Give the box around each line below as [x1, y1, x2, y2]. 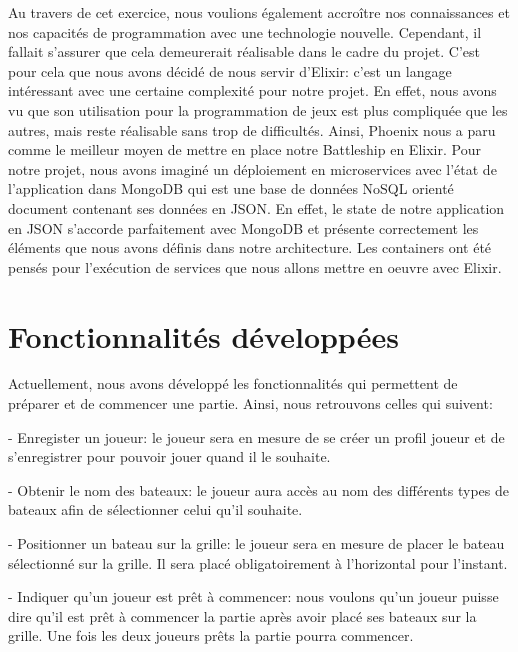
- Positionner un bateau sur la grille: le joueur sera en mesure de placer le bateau [8, 533, 505, 553]
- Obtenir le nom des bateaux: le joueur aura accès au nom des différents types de [8, 479, 509, 500]
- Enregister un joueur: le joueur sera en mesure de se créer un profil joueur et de [8, 426, 505, 447]
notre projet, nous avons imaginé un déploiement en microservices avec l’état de [8, 158, 497, 179]
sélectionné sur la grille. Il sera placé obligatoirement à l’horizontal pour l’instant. [8, 552, 508, 573]
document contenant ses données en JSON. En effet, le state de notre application [8, 197, 505, 218]
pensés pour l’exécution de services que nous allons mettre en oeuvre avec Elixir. [8, 256, 502, 277]
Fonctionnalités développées [8, 315, 399, 356]
